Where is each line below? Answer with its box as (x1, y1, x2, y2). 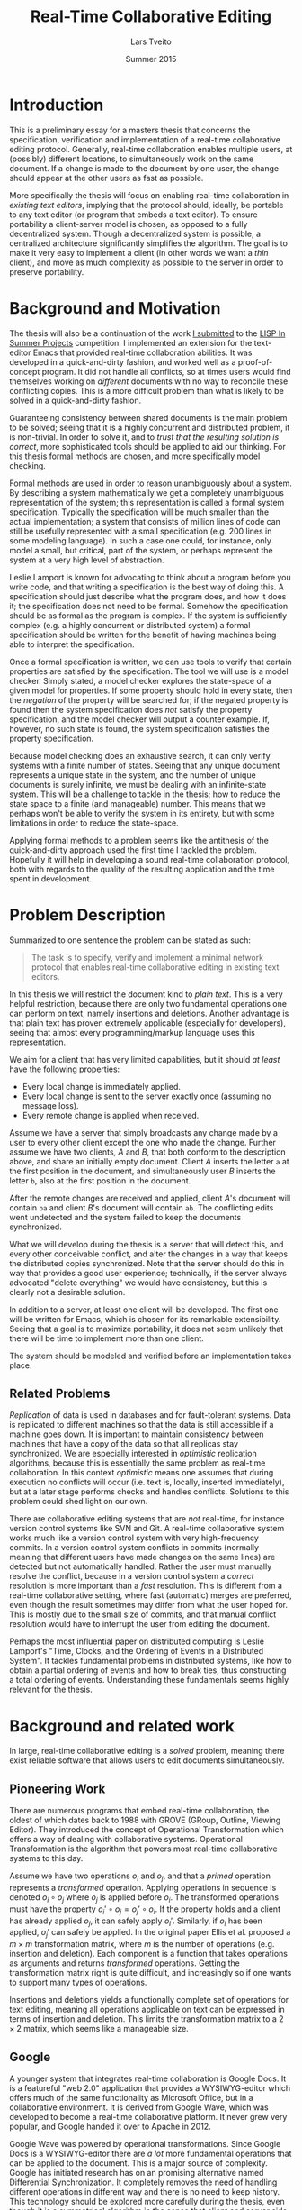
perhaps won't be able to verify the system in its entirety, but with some (9, 808, 275, 818)
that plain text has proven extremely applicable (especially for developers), (9, 1017, 286, 1028)
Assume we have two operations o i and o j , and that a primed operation (9, 1870, 271, 1883)
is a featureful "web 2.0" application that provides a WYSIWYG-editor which (9, 2082, 290, 2093)
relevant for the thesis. (9, 1684, 93, 1695)
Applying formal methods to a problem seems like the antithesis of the (9, 835, 270, 845)
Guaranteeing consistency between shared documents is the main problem (9, 412, 288, 423)
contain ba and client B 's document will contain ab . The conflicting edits (9, 1201, 274, 1213)
